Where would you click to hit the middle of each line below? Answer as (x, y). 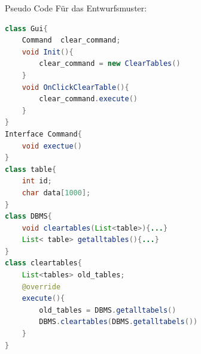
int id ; (37, 181)
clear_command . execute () (88, 99)
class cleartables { (43, 263)
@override (41, 287)
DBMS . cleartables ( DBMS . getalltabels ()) (118, 322)
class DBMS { (28, 217)
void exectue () (52, 146)
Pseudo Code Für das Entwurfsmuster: (76, 8)
